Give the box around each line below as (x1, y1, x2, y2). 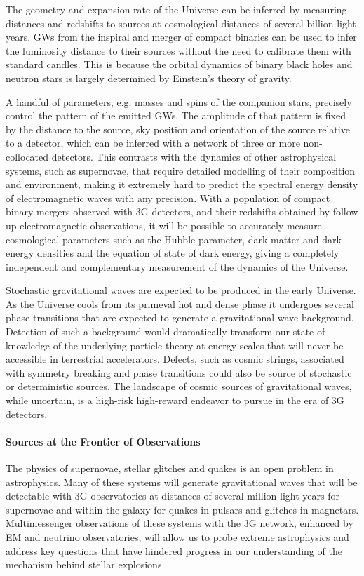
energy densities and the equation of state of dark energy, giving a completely (6, 246, 339, 260)
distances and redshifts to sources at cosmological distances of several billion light (6, 15, 356, 30)
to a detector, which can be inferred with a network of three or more (6, 135, 300, 150)
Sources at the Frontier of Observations (6, 434, 201, 448)
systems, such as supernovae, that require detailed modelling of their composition (6, 163, 356, 178)
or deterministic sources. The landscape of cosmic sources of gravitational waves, (6, 379, 352, 394)
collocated (6, 149, 49, 163)
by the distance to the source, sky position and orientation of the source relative (6, 121, 350, 136)
